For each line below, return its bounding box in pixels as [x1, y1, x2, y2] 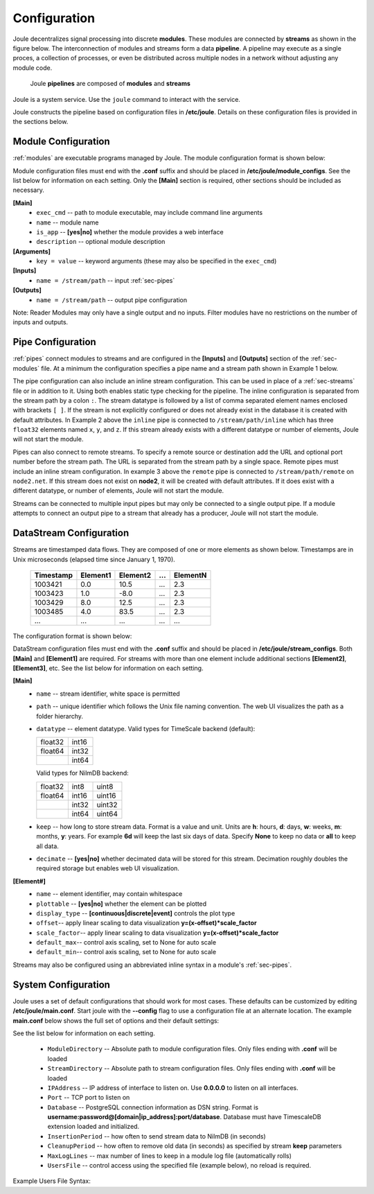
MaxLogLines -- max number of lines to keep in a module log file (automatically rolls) [47, 1151, 292, 1160]
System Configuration [12, 978, 111, 990]
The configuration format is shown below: [12, 631, 132, 640]
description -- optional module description [36, 238, 166, 246]
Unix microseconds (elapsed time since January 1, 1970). [12, 555, 176, 563]
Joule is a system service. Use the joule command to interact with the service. [12, 95, 240, 103]
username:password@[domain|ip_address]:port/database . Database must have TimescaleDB [47, 1113, 321, 1121]
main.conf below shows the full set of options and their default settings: [12, 1016, 220, 1025]
